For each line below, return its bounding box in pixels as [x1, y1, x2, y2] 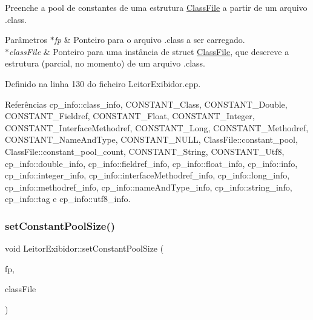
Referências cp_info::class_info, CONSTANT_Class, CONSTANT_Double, [5, 97, 288, 110]
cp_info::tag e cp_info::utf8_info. [5, 192, 131, 205]
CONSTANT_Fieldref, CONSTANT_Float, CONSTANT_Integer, [5, 109, 255, 122]
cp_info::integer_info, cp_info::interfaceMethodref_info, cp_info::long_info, [5, 169, 290, 181]
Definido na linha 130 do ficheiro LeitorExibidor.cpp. [5, 77, 201, 90]
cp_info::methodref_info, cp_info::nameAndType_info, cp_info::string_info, [5, 180, 292, 193]
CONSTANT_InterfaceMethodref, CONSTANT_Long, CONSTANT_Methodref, [5, 121, 309, 134]
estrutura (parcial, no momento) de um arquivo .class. [5, 57, 205, 70]
